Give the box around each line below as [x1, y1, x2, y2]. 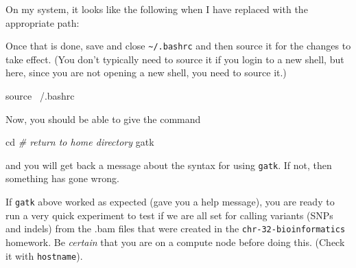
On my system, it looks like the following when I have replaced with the [5, 2, 308, 16]
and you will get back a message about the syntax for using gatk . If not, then [5, 157, 332, 172]
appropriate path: [5, 15, 80, 30]
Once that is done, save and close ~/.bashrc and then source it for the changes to [5, 38, 351, 53]
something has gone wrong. [5, 171, 119, 186]
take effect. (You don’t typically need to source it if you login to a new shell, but [5, 52, 344, 66]
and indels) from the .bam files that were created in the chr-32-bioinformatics [5, 221, 346, 236]
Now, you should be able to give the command [5, 111, 201, 126]
